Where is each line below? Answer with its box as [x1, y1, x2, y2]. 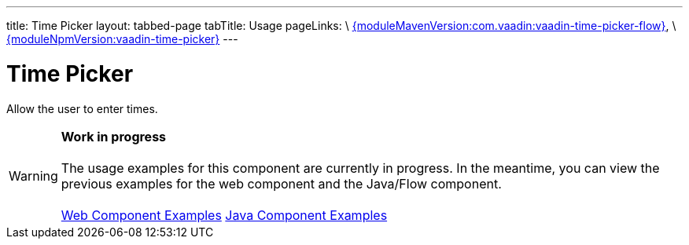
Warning [9, 167, 58, 184]
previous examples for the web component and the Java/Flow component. [61, 175, 502, 192]
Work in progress [61, 128, 167, 144]
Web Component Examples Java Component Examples [61, 207, 388, 223]
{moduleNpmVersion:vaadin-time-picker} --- [6, 32, 238, 46]
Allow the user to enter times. [6, 101, 158, 115]
